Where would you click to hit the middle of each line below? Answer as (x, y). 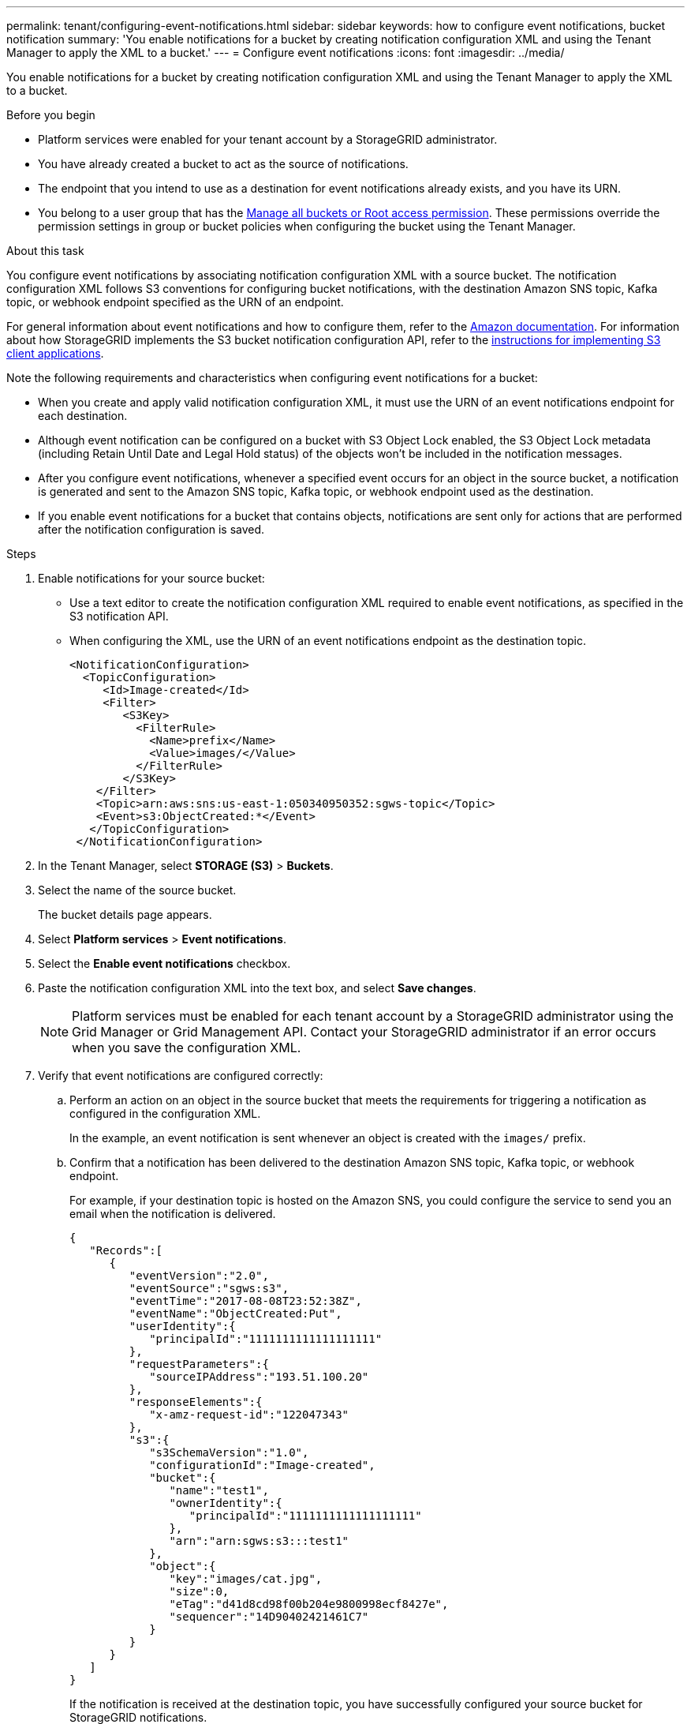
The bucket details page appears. (125, 914)
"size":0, (199, 1591)
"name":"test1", (219, 1490)
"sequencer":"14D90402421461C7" (269, 1617)
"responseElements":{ (196, 1402)
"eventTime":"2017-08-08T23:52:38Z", (245, 1301)
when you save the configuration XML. (187, 1048)
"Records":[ (126, 1250)
